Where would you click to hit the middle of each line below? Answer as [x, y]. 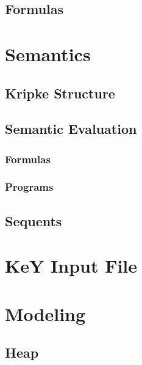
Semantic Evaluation [71, 129]
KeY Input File [71, 266]
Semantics [48, 53]
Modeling [45, 313]
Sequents [34, 220]
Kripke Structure [60, 93]
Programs [29, 187]
